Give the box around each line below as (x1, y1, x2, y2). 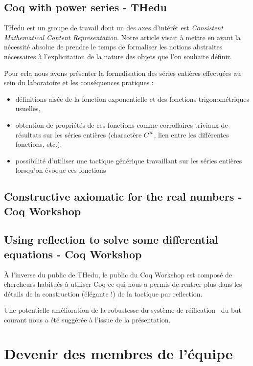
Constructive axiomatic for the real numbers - (4, 189, 242, 204)
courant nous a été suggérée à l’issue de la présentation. (4, 315, 171, 325)
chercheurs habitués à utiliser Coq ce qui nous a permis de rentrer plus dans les (4, 279, 242, 289)
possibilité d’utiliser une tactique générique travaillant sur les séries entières (15, 155, 242, 165)
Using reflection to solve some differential (4, 232, 218, 247)
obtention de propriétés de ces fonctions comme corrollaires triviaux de (15, 119, 228, 130)
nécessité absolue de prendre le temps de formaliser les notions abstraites (4, 42, 223, 52)
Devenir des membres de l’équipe (4, 343, 233, 363)
